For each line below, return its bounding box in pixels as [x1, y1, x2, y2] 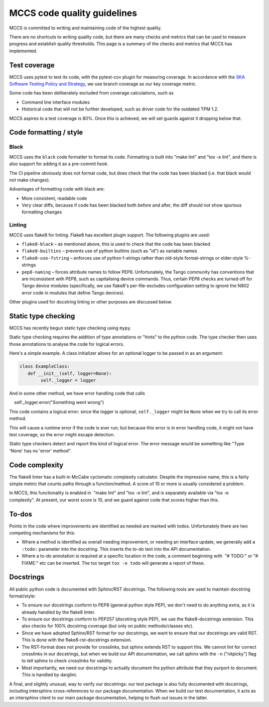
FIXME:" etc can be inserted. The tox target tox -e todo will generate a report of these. [21, 560, 205, 566]
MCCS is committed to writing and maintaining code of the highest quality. [9, 25, 162, 31]
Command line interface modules [21, 99, 90, 105]
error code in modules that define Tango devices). [21, 290, 125, 296]
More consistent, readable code [21, 195, 87, 201]
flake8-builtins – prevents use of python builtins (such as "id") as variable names [21, 248, 197, 254]
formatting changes [21, 209, 62, 215]
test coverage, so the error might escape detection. [9, 431, 115, 437]
